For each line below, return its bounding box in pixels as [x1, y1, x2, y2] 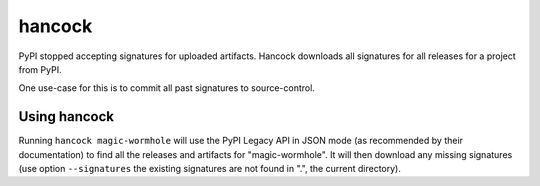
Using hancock [18, 108, 115, 125]
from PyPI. [18, 63, 62, 75]
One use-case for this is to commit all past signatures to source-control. [18, 82, 315, 94]
